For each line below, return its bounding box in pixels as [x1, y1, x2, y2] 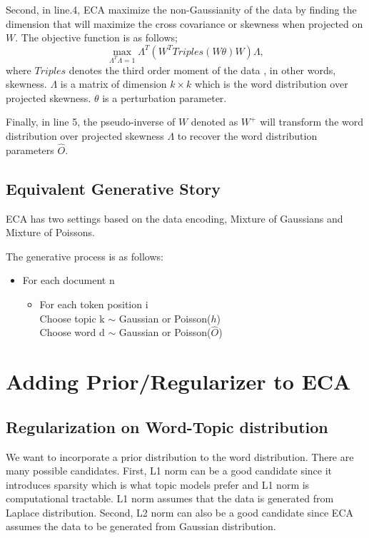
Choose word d [39, 325, 105, 340]
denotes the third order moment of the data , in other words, [69, 62, 336, 77]
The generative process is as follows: [6, 248, 163, 263]
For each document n [22, 273, 115, 288]
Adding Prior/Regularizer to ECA [6, 367, 351, 396]
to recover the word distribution [177, 128, 318, 143]
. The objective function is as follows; [15, 30, 178, 45]
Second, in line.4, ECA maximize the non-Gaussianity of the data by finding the [6, 2, 357, 16]
